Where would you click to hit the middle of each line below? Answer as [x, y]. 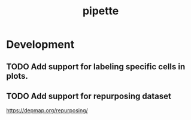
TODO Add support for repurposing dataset [89, 96]
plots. [17, 76]
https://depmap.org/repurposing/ [47, 110]
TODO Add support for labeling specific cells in [96, 67]
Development [40, 44]
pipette [101, 11]
